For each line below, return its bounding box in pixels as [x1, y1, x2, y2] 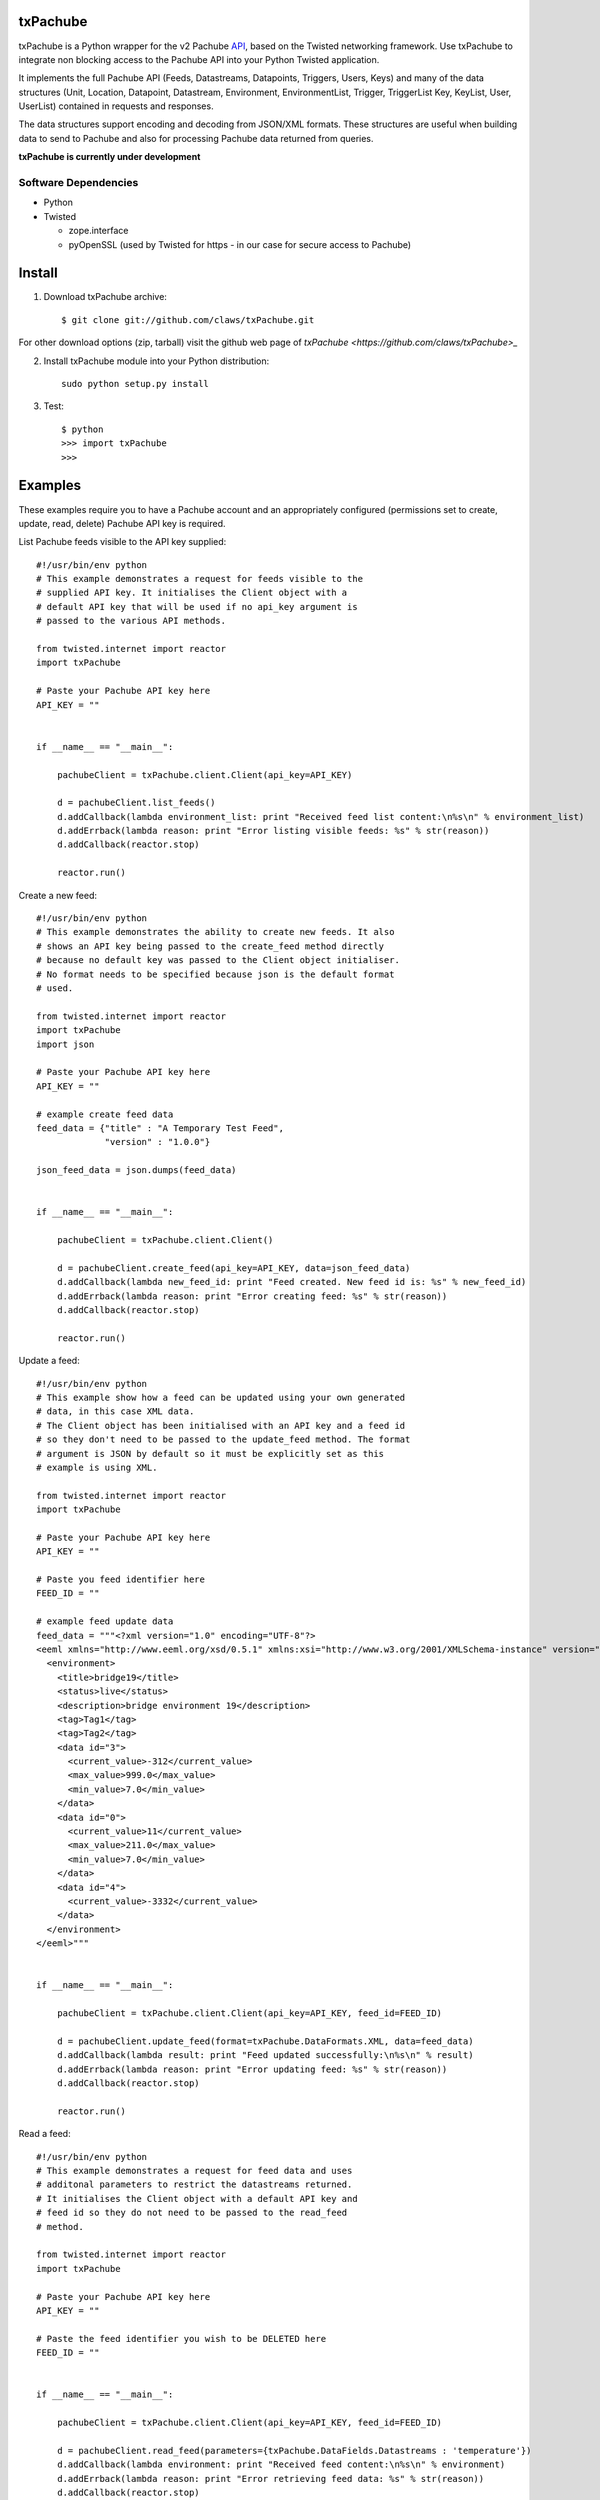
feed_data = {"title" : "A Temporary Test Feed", [36, 1122, 285, 1134]
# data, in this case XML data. [36, 1406, 195, 1417]
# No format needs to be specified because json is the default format [36, 968, 395, 980]
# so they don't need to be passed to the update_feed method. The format [36, 1434, 411, 1445]
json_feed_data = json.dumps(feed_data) [36, 1165, 237, 1176]
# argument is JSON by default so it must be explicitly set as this [36, 1448, 385, 1459]
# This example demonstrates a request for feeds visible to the [36, 573, 364, 585]
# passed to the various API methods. [36, 615, 227, 627]
